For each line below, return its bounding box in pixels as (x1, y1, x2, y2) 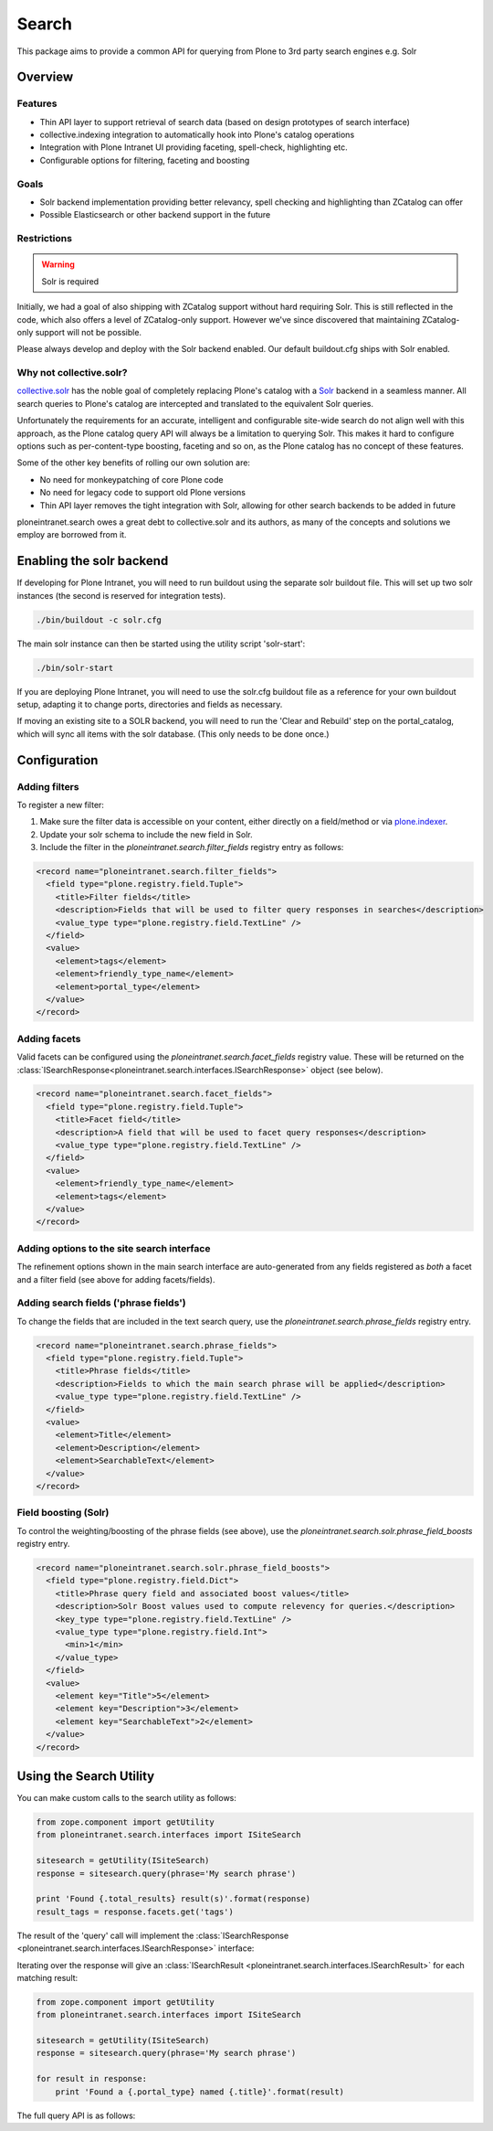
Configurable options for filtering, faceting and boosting (39, 154, 250, 165)
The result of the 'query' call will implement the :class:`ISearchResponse (16, 1930, 289, 1941)
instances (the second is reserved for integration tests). (16, 590, 226, 601)
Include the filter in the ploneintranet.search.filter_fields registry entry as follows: (39, 842, 344, 853)
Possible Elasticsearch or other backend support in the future (39, 209, 271, 220)
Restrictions (16, 232, 73, 245)
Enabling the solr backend (16, 553, 169, 569)
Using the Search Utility (16, 1768, 155, 1784)
